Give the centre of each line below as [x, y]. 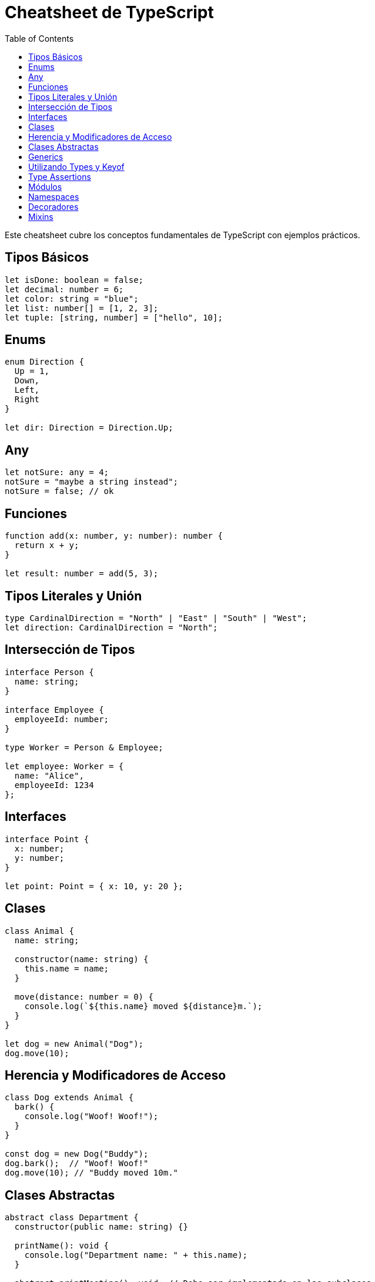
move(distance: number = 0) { [84, 996]
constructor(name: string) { [81, 959]
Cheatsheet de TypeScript [109, 12]
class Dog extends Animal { [69, 1098]
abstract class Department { [72, 1218]
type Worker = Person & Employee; [84, 747]
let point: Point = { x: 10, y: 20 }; [94, 886]
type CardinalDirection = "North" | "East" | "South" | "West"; [156, 618]
